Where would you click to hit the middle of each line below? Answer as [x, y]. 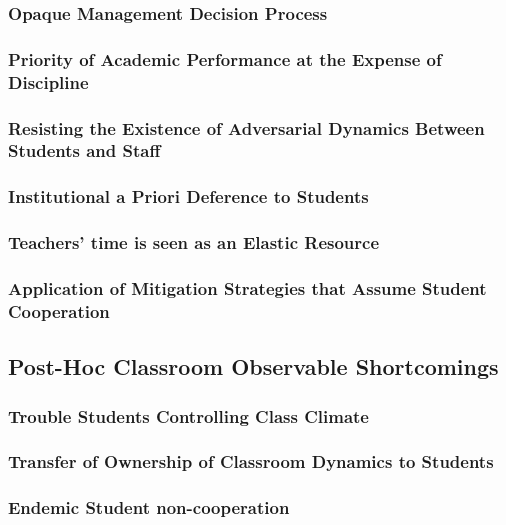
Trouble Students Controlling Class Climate [188, 415]
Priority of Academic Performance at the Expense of [225, 58]
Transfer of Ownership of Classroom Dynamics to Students [251, 461]
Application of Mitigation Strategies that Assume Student [247, 287]
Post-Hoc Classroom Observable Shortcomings [253, 366]
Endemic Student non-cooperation [149, 507]
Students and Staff [84, 150]
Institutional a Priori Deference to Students [188, 196]
